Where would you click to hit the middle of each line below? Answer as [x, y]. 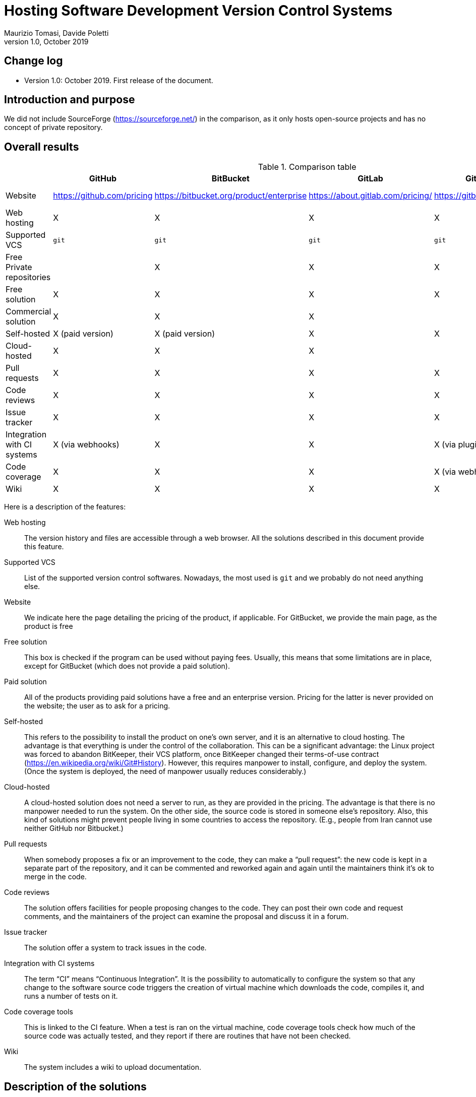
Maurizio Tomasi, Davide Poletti [56, 33]
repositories [28, 277]
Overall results [42, 147]
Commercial [28, 312]
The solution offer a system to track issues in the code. [115, 948]
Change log [34, 61]
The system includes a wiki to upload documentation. [113, 1067]
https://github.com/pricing [103, 196]
